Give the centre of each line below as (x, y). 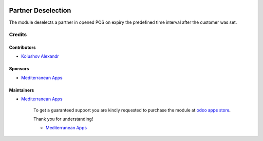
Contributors (22, 47)
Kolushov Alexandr (40, 56)
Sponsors (19, 69)
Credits (18, 35)
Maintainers (21, 90)
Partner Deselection (40, 10)
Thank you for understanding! (63, 119)
